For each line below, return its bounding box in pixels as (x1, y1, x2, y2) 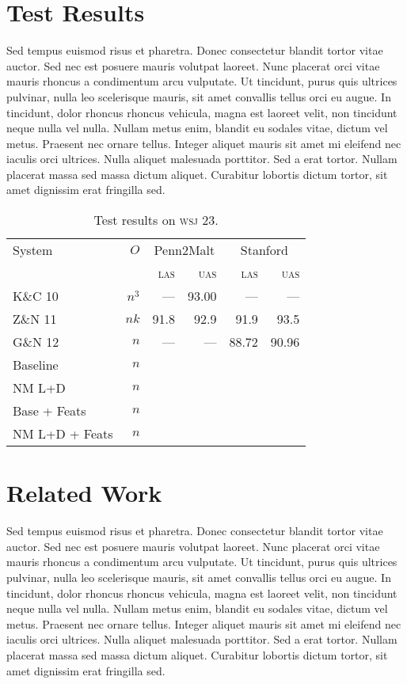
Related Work (6, 477, 162, 509)
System (13, 241, 53, 260)
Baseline (13, 355, 59, 374)
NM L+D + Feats (13, 424, 113, 443)
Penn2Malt (154, 241, 215, 260)
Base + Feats (13, 401, 86, 420)
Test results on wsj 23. (93, 211, 219, 230)
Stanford (240, 241, 288, 260)
